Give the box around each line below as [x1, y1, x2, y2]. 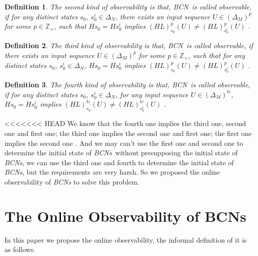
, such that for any [188, 50, 245, 60]
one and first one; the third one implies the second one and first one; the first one [4, 128, 252, 138]
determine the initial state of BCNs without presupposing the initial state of [4, 147, 238, 158]
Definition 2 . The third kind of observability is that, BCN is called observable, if [4, 40, 253, 51]
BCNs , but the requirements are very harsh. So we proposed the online [4, 167, 220, 177]
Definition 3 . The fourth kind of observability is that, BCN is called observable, [4, 79, 251, 90]
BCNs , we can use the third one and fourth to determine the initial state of [4, 157, 234, 167]
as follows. [4, 244, 36, 255]
